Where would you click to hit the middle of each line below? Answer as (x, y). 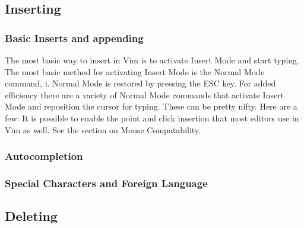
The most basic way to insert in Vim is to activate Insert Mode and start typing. (152, 60)
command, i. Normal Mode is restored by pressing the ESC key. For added (140, 83)
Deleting (31, 216)
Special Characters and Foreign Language (106, 183)
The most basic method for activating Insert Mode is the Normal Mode (135, 71)
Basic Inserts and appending (74, 38)
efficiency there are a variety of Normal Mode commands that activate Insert (145, 94)
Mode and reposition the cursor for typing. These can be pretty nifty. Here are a (151, 106)
